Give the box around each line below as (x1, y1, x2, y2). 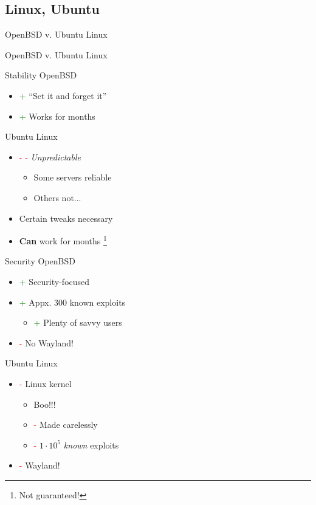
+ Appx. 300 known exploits (19, 295, 126, 308)
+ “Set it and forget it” (19, 89, 107, 101)
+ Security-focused (19, 275, 90, 287)
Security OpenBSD (5, 255, 75, 267)
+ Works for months (19, 109, 95, 122)
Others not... (33, 191, 81, 204)
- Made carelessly (33, 418, 98, 431)
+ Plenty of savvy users (33, 316, 122, 329)
